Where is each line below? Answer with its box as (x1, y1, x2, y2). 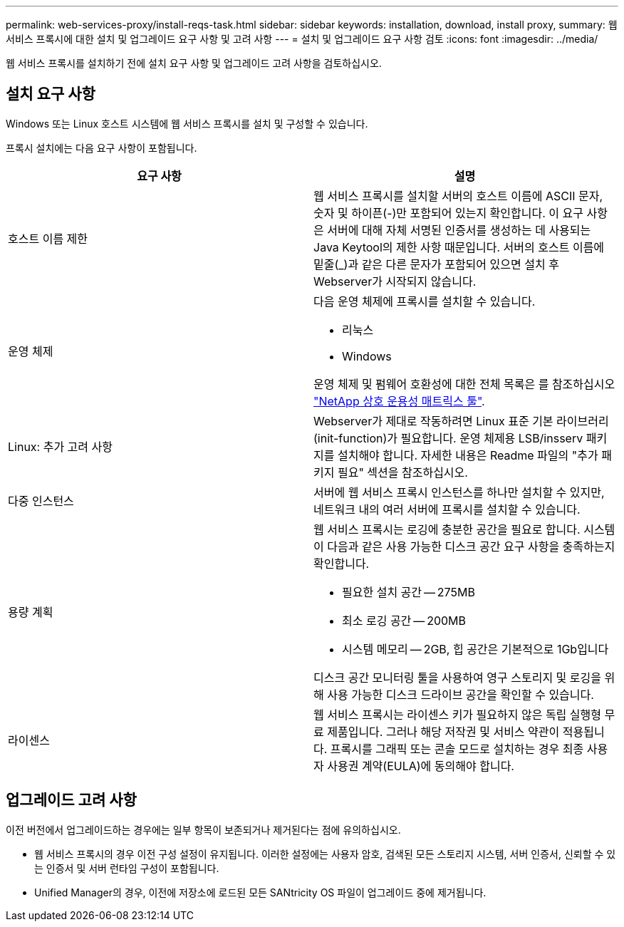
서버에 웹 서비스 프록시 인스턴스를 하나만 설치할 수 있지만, (313, 485, 605, 499)
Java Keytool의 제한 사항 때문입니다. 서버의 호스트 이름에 (313, 239, 605, 254)
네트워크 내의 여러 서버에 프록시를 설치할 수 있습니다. (313, 502, 581, 517)
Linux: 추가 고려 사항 (8, 439, 113, 454)
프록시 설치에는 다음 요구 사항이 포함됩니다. (6, 141, 197, 154)
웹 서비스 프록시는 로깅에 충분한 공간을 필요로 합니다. (313, 522, 581, 537)
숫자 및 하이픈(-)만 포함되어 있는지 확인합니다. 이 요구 (313, 205, 583, 220)
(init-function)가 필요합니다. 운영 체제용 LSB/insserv (313, 430, 583, 445)
